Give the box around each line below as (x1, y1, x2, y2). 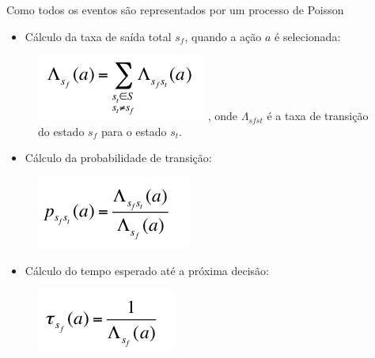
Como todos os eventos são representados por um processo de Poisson (6, 2, 344, 17)
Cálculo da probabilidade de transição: (25, 149, 212, 166)
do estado (38, 122, 85, 139)
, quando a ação (184, 28, 262, 44)
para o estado (100, 122, 167, 139)
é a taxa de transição (267, 107, 369, 124)
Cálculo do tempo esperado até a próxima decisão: (25, 262, 270, 278)
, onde (207, 107, 237, 124)
